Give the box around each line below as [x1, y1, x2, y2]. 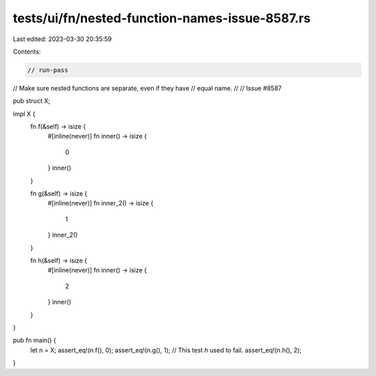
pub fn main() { [13, 336, 56, 345]
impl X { [13, 109, 36, 118]
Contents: [13, 47, 41, 56]
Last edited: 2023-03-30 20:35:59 [13, 35, 112, 43]
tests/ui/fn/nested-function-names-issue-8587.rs [13, 10, 311, 26]
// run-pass [27, 66, 69, 74]
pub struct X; [13, 97, 51, 105]
